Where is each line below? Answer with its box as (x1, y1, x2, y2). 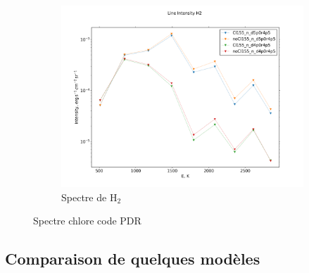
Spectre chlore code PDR (33, 213, 141, 228)
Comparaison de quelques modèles (5, 248, 260, 269)
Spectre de (61, 189, 107, 204)
